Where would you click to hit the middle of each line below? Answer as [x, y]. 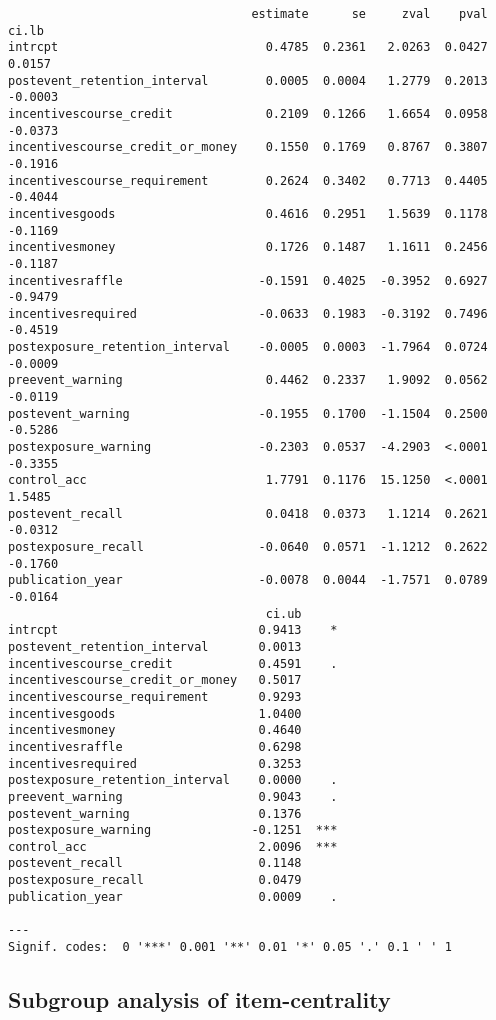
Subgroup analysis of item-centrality [199, 998]
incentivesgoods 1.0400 [155, 713]
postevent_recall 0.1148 [155, 863]
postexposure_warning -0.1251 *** [173, 830]
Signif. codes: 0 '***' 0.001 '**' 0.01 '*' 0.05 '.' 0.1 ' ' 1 [230, 946]
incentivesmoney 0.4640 [155, 730]
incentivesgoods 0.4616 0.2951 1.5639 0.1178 [248, 213]
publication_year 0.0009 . [173, 896]
